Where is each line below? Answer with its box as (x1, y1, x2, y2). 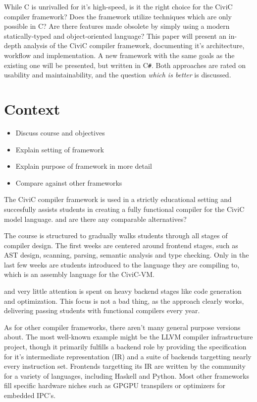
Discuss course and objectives (15, 127, 105, 137)
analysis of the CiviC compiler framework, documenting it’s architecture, (23, 40, 245, 51)
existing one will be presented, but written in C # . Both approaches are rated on (4, 60, 246, 70)
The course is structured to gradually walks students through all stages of (4, 230, 228, 241)
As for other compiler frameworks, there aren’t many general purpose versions (4, 322, 241, 332)
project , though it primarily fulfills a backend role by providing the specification (4, 341, 247, 352)
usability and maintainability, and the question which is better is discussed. (4, 69, 231, 80)
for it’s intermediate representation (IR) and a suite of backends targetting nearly (4, 351, 252, 361)
